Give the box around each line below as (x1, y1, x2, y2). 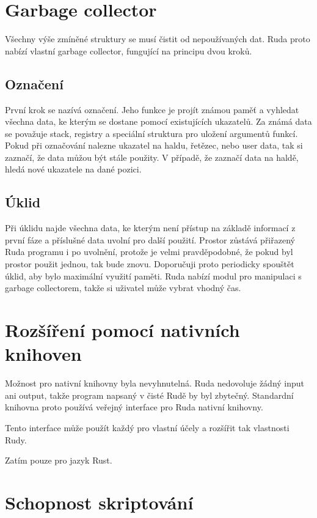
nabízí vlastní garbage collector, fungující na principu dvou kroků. (5, 44, 252, 57)
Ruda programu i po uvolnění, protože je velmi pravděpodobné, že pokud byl (5, 245, 293, 258)
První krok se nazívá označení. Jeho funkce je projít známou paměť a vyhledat (5, 103, 299, 116)
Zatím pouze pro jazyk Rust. (5, 454, 112, 467)
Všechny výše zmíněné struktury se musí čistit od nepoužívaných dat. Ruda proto (5, 32, 310, 45)
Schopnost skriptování (5, 489, 194, 514)
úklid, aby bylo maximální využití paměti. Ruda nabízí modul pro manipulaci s (5, 269, 302, 282)
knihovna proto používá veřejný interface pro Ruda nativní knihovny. (5, 401, 263, 413)
